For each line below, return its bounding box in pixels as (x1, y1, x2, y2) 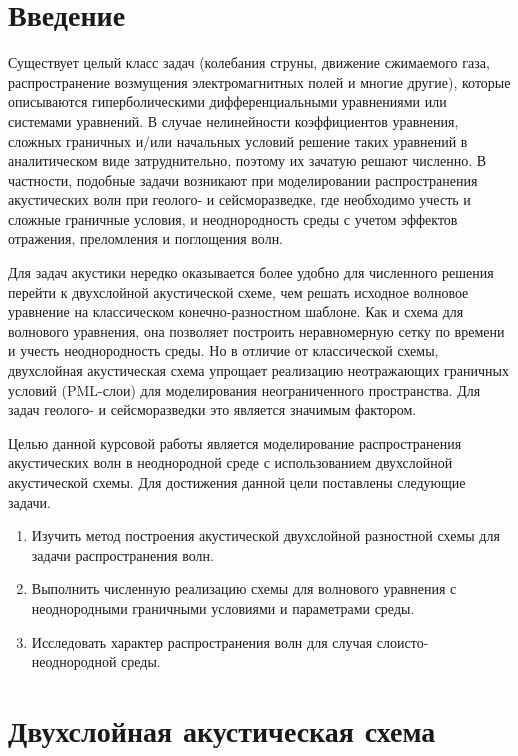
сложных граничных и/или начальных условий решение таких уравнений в (8, 130, 468, 151)
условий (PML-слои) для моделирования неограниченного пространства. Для (8, 379, 481, 400)
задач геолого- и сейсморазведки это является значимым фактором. (8, 399, 417, 420)
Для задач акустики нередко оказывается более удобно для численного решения (8, 262, 494, 283)
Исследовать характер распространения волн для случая (31, 631, 373, 652)
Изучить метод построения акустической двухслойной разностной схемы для (31, 525, 500, 546)
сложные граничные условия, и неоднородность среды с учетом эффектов (8, 208, 458, 229)
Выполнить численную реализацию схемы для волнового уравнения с (31, 578, 457, 599)
